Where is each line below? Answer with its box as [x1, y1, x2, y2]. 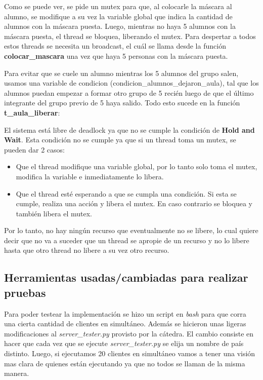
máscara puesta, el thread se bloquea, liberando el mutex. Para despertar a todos [4, 30, 256, 41]
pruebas [4, 284, 46, 300]
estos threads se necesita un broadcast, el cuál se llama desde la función [4, 41, 226, 51]
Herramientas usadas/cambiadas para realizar [4, 270, 248, 285]
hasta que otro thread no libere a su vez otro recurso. [4, 245, 169, 255]
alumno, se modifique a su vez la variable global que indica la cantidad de [4, 11, 233, 21]
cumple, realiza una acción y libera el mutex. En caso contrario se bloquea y [16, 198, 252, 209]
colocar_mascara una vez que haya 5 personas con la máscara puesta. [4, 50, 228, 61]
